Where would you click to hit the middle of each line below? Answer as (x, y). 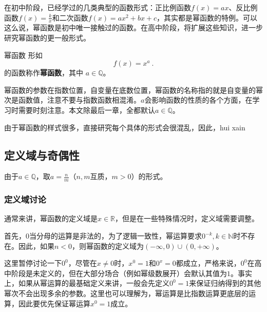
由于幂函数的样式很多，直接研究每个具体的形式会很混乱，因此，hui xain (125, 127)
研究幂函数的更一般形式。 (47, 38)
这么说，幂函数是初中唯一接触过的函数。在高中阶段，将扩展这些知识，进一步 (133, 27)
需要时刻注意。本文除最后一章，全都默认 (87, 110)
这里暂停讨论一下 (33, 263)
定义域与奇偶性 (42, 155)
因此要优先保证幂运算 (54, 303)
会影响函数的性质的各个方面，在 (198, 100)
